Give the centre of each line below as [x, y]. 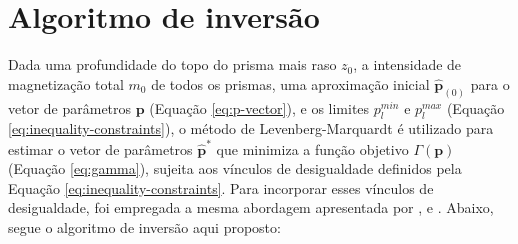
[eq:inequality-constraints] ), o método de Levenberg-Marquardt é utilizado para [251, 128]
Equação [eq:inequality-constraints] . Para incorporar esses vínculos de [221, 187]
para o [490, 83]
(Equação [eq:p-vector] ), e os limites [259, 107]
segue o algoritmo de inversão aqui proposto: [144, 227]
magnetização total [66, 83]
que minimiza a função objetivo [312, 148]
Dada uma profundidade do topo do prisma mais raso [172, 64]
